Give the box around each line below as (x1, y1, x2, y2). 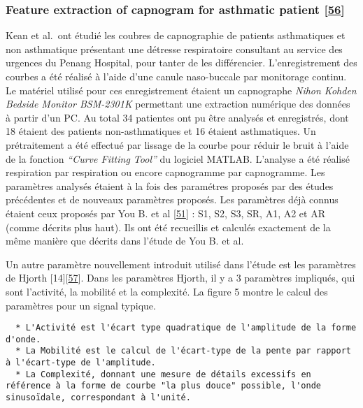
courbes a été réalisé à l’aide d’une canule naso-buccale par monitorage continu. (6, 69, 347, 83)
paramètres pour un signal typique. (6, 298, 156, 312)
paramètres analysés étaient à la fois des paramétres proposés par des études (6, 178, 334, 193)
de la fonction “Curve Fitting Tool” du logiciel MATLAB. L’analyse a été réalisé (6, 151, 350, 166)
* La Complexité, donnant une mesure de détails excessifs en (15, 369, 311, 379)
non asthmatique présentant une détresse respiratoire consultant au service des (6, 41, 343, 56)
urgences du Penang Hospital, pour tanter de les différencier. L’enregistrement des (6, 55, 357, 70)
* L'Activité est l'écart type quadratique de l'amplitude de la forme (15, 323, 357, 333)
